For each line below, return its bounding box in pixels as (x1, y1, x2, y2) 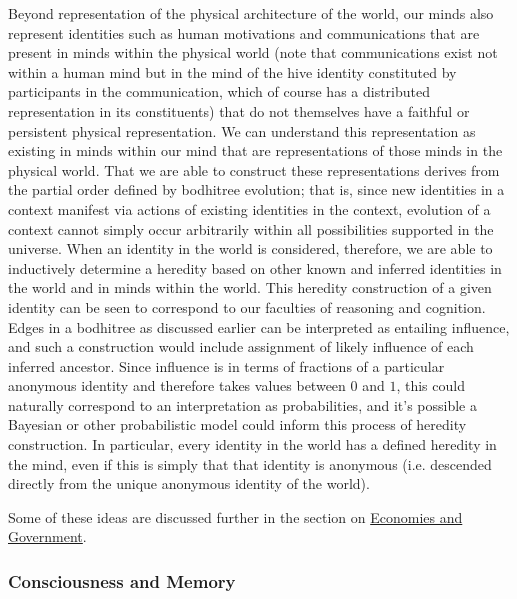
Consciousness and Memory (8, 568, 236, 593)
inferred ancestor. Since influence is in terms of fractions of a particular (8, 355, 445, 376)
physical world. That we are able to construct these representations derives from (8, 159, 500, 180)
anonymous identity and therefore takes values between (8, 375, 346, 396)
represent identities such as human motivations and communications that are (8, 22, 480, 43)
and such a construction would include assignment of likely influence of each (8, 336, 474, 357)
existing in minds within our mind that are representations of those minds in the (8, 140, 503, 161)
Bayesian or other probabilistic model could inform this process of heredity (8, 414, 467, 435)
